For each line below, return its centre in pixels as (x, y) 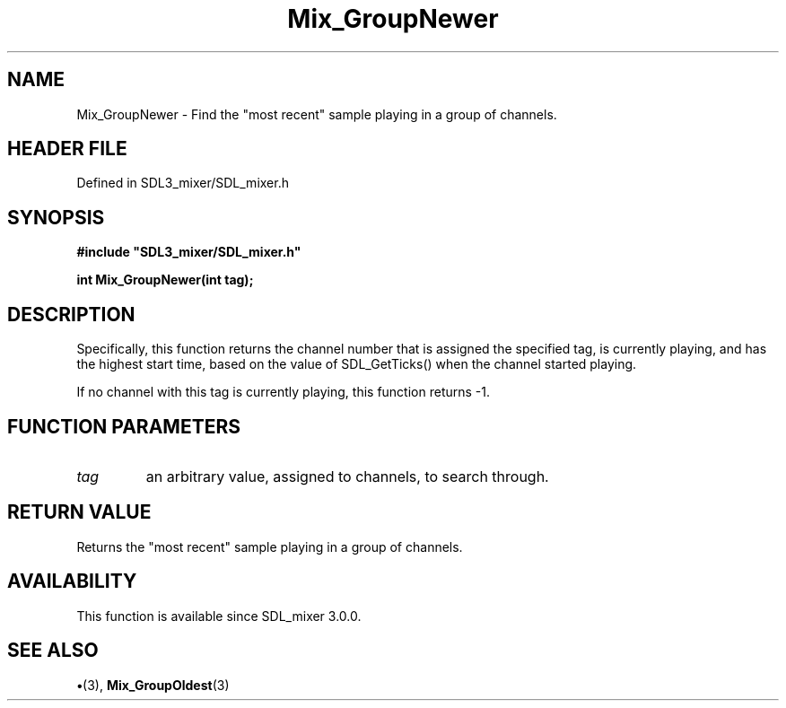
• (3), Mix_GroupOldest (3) (153, 685)
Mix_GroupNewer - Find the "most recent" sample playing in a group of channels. (317, 114)
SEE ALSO (53, 651)
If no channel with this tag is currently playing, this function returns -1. (283, 392)
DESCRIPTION (71, 314)
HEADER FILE (67, 149)
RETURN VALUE (79, 512)
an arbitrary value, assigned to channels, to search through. (347, 476)
